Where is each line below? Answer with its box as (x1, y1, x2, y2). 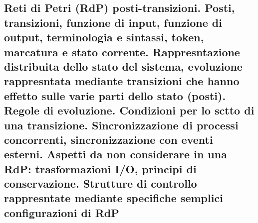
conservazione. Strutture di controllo (4, 176, 197, 191)
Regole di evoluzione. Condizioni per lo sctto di (4, 103, 255, 118)
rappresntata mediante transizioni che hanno (4, 73, 240, 89)
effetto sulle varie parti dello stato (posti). (4, 88, 226, 103)
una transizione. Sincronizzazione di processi (4, 117, 239, 132)
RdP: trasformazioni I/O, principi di (4, 161, 197, 176)
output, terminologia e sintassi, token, (4, 29, 204, 45)
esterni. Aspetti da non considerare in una (4, 146, 227, 162)
